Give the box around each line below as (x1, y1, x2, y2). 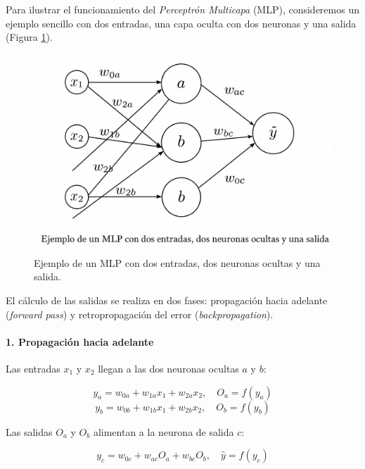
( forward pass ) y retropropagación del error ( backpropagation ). (6, 306, 274, 321)
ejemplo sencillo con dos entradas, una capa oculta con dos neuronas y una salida (6, 15, 357, 30)
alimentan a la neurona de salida (93, 424, 234, 439)
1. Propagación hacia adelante (6, 334, 154, 349)
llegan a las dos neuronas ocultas (98, 361, 239, 375)
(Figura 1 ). (6, 30, 53, 44)
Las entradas (6, 361, 60, 375)
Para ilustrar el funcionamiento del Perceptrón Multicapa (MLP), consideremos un (6, 2, 359, 16)
